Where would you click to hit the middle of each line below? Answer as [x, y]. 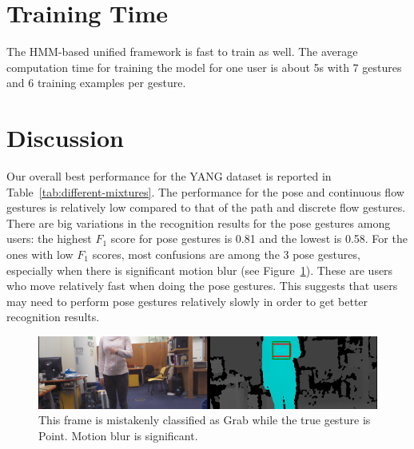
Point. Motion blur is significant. [118, 435]
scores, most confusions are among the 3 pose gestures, [226, 254]
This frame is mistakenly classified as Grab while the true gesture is [205, 420]
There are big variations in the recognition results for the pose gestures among [199, 223]
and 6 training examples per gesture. [96, 83]
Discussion [65, 138]
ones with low [40, 254]
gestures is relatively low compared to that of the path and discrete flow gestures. [206, 207]
